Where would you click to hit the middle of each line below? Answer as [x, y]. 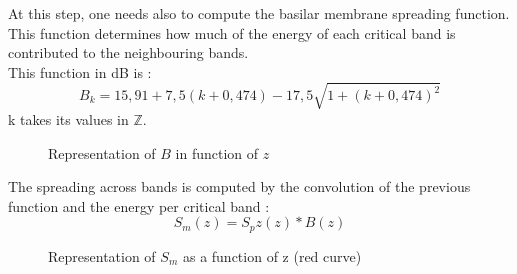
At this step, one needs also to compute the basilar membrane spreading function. [259, 13]
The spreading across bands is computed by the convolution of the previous [239, 186]
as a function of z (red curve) [272, 255]
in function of [217, 152]
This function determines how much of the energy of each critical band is [232, 32]
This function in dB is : [80, 71]
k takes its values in [68, 118]
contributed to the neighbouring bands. [128, 52]
